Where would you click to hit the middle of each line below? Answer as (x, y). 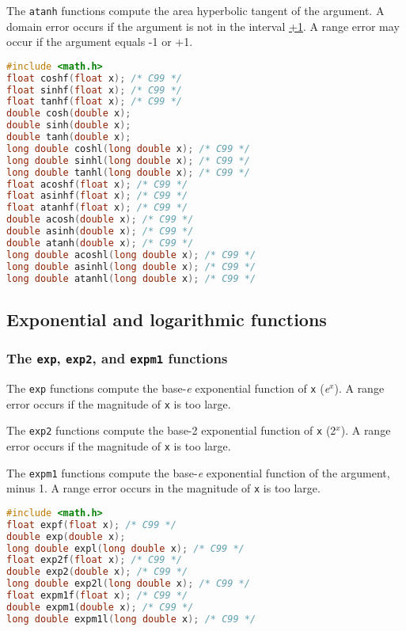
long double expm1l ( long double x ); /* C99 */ (131, 619)
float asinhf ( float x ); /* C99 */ (97, 196)
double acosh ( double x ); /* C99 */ (100, 220)
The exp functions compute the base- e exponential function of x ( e (168, 388)
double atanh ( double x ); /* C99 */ (100, 243)
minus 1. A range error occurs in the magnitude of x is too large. (163, 488)
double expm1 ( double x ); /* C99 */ (100, 607)
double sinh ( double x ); (69, 125)
